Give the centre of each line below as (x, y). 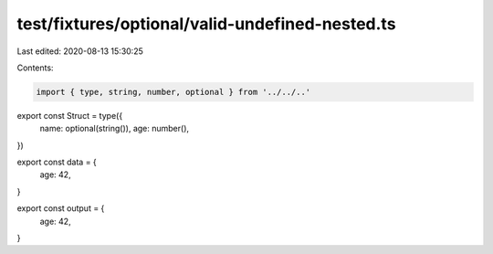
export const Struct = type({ (70, 115)
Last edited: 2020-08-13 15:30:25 (80, 51)
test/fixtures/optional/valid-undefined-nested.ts (206, 24)
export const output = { (61, 208)
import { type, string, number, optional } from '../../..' (173, 92)
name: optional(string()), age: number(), (115, 129)
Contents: (35, 68)
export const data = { (57, 162)
